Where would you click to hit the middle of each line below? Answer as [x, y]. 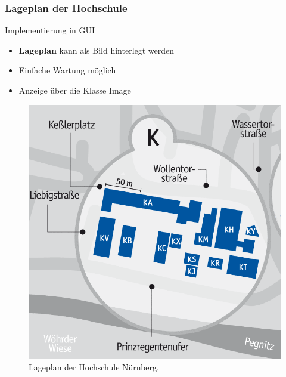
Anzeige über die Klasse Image [75, 90]
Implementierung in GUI [50, 30]
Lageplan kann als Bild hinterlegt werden [97, 50]
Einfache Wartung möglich [67, 70]
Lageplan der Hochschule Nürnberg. [94, 367]
